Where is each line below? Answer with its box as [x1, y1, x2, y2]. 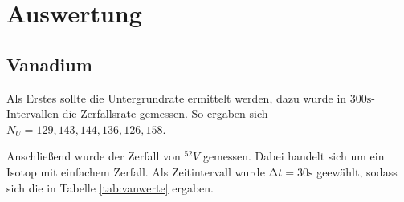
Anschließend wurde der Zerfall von [6, 147, 181, 164]
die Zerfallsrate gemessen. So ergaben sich [62, 105, 268, 122]
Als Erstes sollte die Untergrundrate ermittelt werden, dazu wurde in [6, 89, 347, 106]
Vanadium [6, 51, 92, 76]
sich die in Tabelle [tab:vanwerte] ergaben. [6, 179, 214, 196]
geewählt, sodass [316, 163, 398, 180]
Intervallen [6, 105, 59, 122]
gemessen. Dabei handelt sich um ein [202, 147, 385, 164]
